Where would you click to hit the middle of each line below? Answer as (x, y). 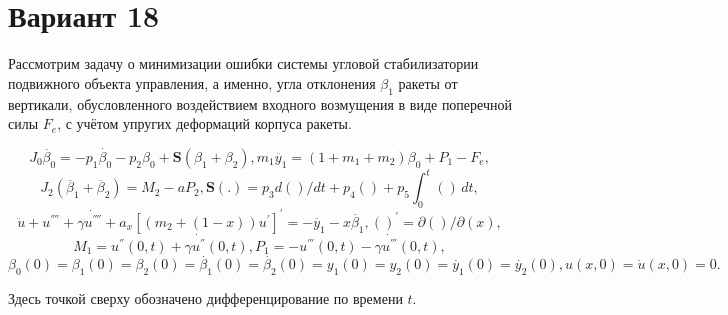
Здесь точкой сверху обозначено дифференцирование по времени (205, 298)
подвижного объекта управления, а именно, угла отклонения (192, 82)
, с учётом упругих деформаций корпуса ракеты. (204, 123)
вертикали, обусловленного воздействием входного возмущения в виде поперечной (260, 103)
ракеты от (428, 82)
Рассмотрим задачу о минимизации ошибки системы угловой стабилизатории (243, 63)
